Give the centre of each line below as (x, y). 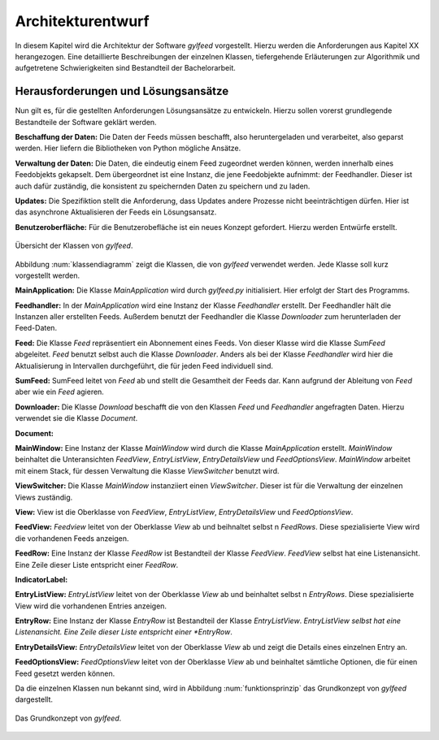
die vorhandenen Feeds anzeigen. (72, 538)
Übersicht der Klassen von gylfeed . (74, 246)
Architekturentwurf (82, 21)
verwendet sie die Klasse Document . (76, 418)
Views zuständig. (44, 497)
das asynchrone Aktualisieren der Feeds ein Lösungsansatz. (116, 212)
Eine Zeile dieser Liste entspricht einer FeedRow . (97, 565)
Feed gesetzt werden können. (65, 673)
